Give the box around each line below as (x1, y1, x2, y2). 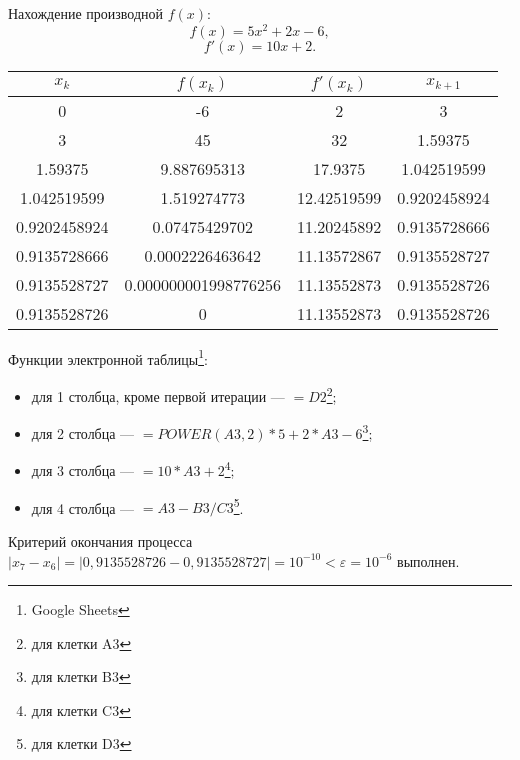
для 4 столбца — (31, 497, 135, 518)
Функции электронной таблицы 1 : (8, 345, 208, 369)
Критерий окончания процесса (8, 530, 193, 551)
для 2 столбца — (31, 422, 135, 443)
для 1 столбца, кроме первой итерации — (31, 385, 285, 406)
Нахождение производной (8, 3, 164, 23)
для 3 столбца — (31, 460, 135, 481)
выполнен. (397, 550, 460, 571)
